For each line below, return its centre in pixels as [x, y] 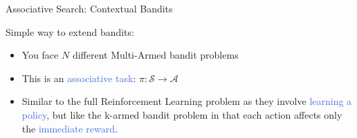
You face [40, 55]
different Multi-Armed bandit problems [155, 55]
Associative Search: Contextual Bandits [89, 8]
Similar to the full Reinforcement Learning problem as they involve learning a [187, 101]
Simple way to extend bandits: [70, 31]
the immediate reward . [70, 128]
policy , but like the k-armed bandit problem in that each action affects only [182, 114]
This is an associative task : [79, 78]
